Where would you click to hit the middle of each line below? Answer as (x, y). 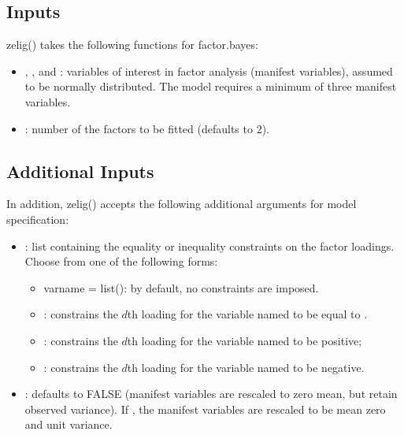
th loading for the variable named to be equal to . (247, 314)
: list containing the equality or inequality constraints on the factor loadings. (209, 245)
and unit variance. (69, 424)
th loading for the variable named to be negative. (246, 367)
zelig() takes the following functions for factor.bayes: (132, 45)
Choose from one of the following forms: (121, 261)
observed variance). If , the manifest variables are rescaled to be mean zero (205, 409)
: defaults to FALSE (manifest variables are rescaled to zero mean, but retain (211, 394)
